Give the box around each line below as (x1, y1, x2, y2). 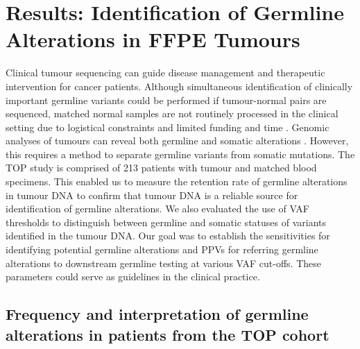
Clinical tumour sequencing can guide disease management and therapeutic (6, 65, 325, 80)
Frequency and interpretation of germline (6, 303, 309, 325)
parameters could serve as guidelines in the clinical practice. (6, 269, 260, 284)
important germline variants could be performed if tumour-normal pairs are (6, 92, 327, 107)
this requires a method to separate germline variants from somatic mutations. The (6, 146, 355, 161)
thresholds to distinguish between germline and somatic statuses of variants (6, 214, 327, 229)
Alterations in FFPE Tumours (6, 25, 300, 53)
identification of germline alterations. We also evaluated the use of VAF (6, 201, 310, 216)
